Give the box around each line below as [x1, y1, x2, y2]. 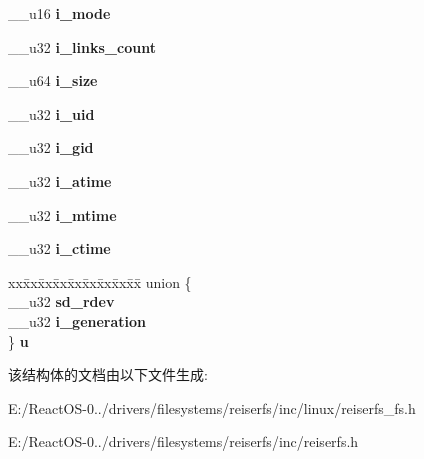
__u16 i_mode [8, 3, 111, 23]
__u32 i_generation [8, 310, 147, 331]
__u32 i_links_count [8, 36, 156, 57]
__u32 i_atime [8, 170, 112, 191]
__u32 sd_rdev [8, 291, 115, 312]
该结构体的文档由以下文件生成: [8, 364, 208, 385]
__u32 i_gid [8, 137, 94, 158]
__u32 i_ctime [8, 238, 111, 259]
